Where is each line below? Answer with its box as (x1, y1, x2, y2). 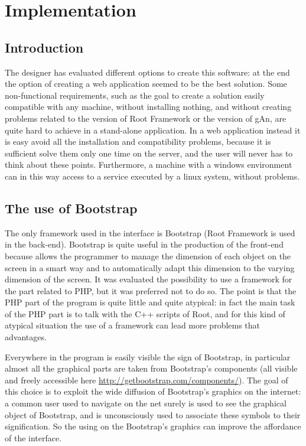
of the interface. (5, 431, 62, 444)
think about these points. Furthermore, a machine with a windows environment (5, 158, 292, 171)
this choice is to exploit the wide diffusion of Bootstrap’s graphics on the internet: (5, 385, 301, 398)
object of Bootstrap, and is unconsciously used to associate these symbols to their (5, 408, 301, 421)
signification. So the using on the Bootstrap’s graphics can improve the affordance (5, 420, 301, 432)
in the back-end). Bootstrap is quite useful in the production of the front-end (5, 238, 284, 250)
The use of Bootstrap (5, 198, 138, 217)
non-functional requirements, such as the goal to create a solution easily (5, 89, 265, 101)
